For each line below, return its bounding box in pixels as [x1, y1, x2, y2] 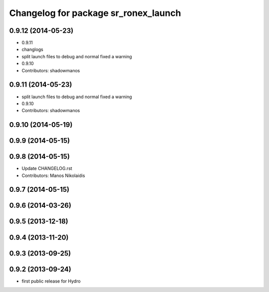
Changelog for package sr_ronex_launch [9, 7, 181, 18]
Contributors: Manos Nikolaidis [21, 172, 85, 178]
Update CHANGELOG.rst [21, 165, 72, 171]
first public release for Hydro [21, 278, 81, 284]
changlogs [21, 46, 43, 52]
